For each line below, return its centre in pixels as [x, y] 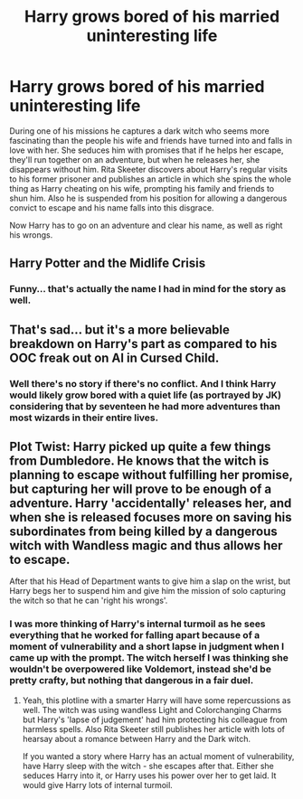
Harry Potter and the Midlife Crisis [108, 263]
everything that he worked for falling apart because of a [135, 635]
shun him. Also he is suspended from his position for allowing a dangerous [148, 198]
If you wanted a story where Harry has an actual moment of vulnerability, [158, 756]
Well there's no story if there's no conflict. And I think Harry [143, 383]
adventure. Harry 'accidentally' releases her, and [151, 503]
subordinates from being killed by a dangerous [143, 531]
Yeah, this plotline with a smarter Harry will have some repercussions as [156, 700]
